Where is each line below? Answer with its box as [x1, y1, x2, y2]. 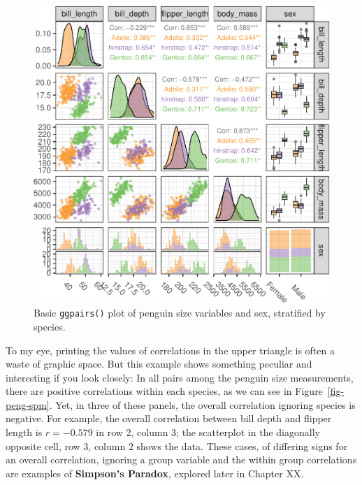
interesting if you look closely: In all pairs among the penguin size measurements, [6, 370, 354, 384]
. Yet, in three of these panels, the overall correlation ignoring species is [49, 397, 356, 412]
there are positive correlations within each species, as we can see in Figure [6, 384, 323, 398]
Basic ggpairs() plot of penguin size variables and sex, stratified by [34, 305, 326, 320]
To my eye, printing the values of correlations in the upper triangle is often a [6, 342, 335, 357]
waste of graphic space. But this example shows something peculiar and [6, 356, 312, 371]
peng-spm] [6, 397, 50, 412]
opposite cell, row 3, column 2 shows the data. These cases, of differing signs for [6, 438, 348, 453]
